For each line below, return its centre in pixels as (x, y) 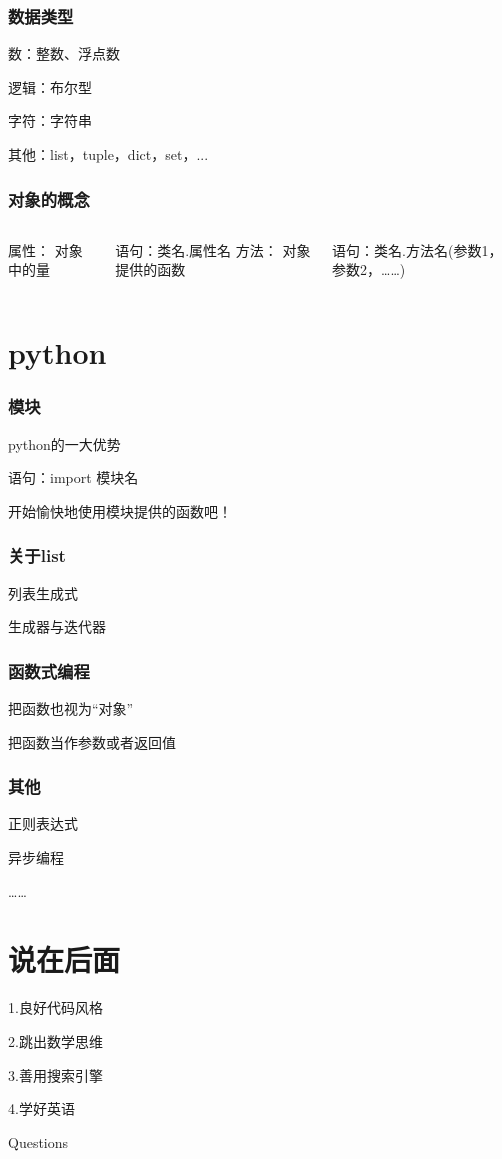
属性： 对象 (45, 249)
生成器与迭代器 (57, 626)
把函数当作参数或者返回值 (92, 741)
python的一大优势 (64, 443)
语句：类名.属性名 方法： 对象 (213, 249)
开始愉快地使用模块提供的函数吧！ (120, 510)
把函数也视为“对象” (71, 708)
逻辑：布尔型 (50, 86)
